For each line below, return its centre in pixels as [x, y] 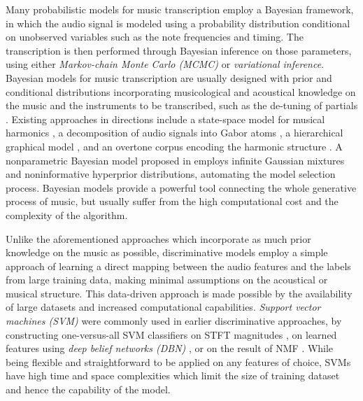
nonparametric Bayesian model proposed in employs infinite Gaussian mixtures [175, 160]
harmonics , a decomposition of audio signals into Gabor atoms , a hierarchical [175, 133]
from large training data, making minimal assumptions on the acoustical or [167, 280]
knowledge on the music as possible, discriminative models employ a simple [167, 252]
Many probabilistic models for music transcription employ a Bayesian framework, [180, 9]
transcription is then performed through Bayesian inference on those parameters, [179, 50]
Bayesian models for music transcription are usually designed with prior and [169, 77]
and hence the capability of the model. [88, 389]
